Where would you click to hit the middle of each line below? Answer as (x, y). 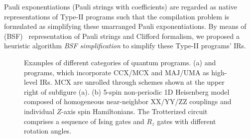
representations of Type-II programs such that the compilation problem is (117, 16)
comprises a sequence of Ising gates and (84, 121)
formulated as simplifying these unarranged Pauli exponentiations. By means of (125, 26)
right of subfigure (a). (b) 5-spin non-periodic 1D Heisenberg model (127, 91)
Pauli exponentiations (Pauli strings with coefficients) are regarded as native (121, 6)
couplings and (210, 101)
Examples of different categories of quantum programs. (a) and (120, 62)
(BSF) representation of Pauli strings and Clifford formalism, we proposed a (122, 36)
